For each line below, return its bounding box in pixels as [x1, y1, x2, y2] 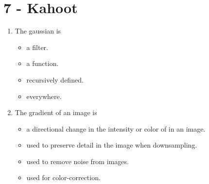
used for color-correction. [26, 172, 101, 183]
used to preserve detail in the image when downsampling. [26, 140, 197, 150]
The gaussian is [15, 26, 61, 36]
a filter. [26, 42, 48, 52]
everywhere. [26, 91, 62, 101]
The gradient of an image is [15, 107, 97, 117]
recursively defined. [26, 74, 84, 84]
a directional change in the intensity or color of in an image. [26, 123, 206, 134]
